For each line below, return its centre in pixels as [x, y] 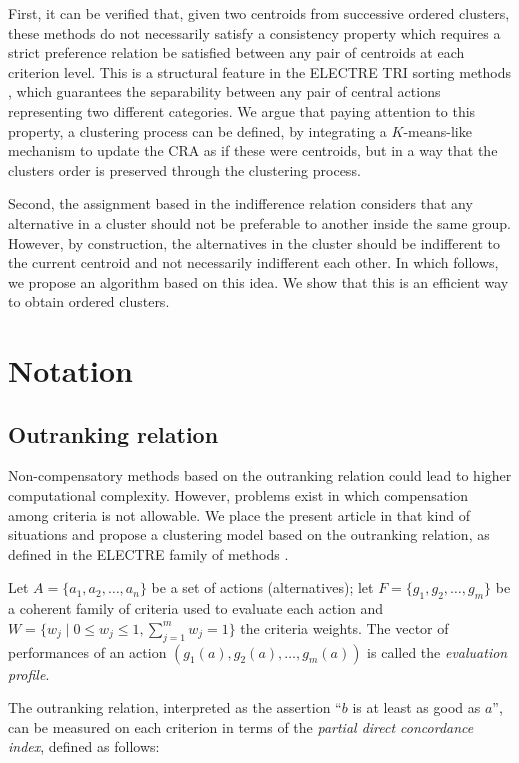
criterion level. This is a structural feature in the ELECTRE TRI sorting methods [260, 71]
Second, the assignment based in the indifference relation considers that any [240, 203]
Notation [70, 370]
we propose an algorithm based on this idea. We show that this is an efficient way [258, 281]
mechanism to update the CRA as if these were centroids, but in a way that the [253, 150]
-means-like [437, 130]
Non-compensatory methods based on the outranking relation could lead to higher [260, 475]
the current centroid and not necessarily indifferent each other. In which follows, [253, 262]
